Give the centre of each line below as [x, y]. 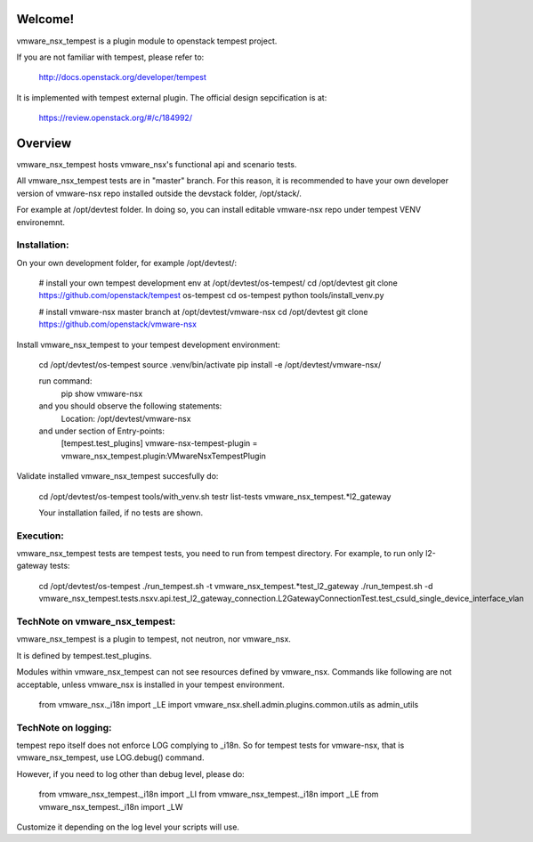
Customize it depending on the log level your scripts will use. [128, 827]
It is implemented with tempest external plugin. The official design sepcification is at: [172, 97]
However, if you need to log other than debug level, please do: [130, 773]
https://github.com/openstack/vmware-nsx [118, 324]
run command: [65, 381]
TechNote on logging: [64, 727]
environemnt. [41, 222]
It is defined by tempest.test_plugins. [84, 655]
